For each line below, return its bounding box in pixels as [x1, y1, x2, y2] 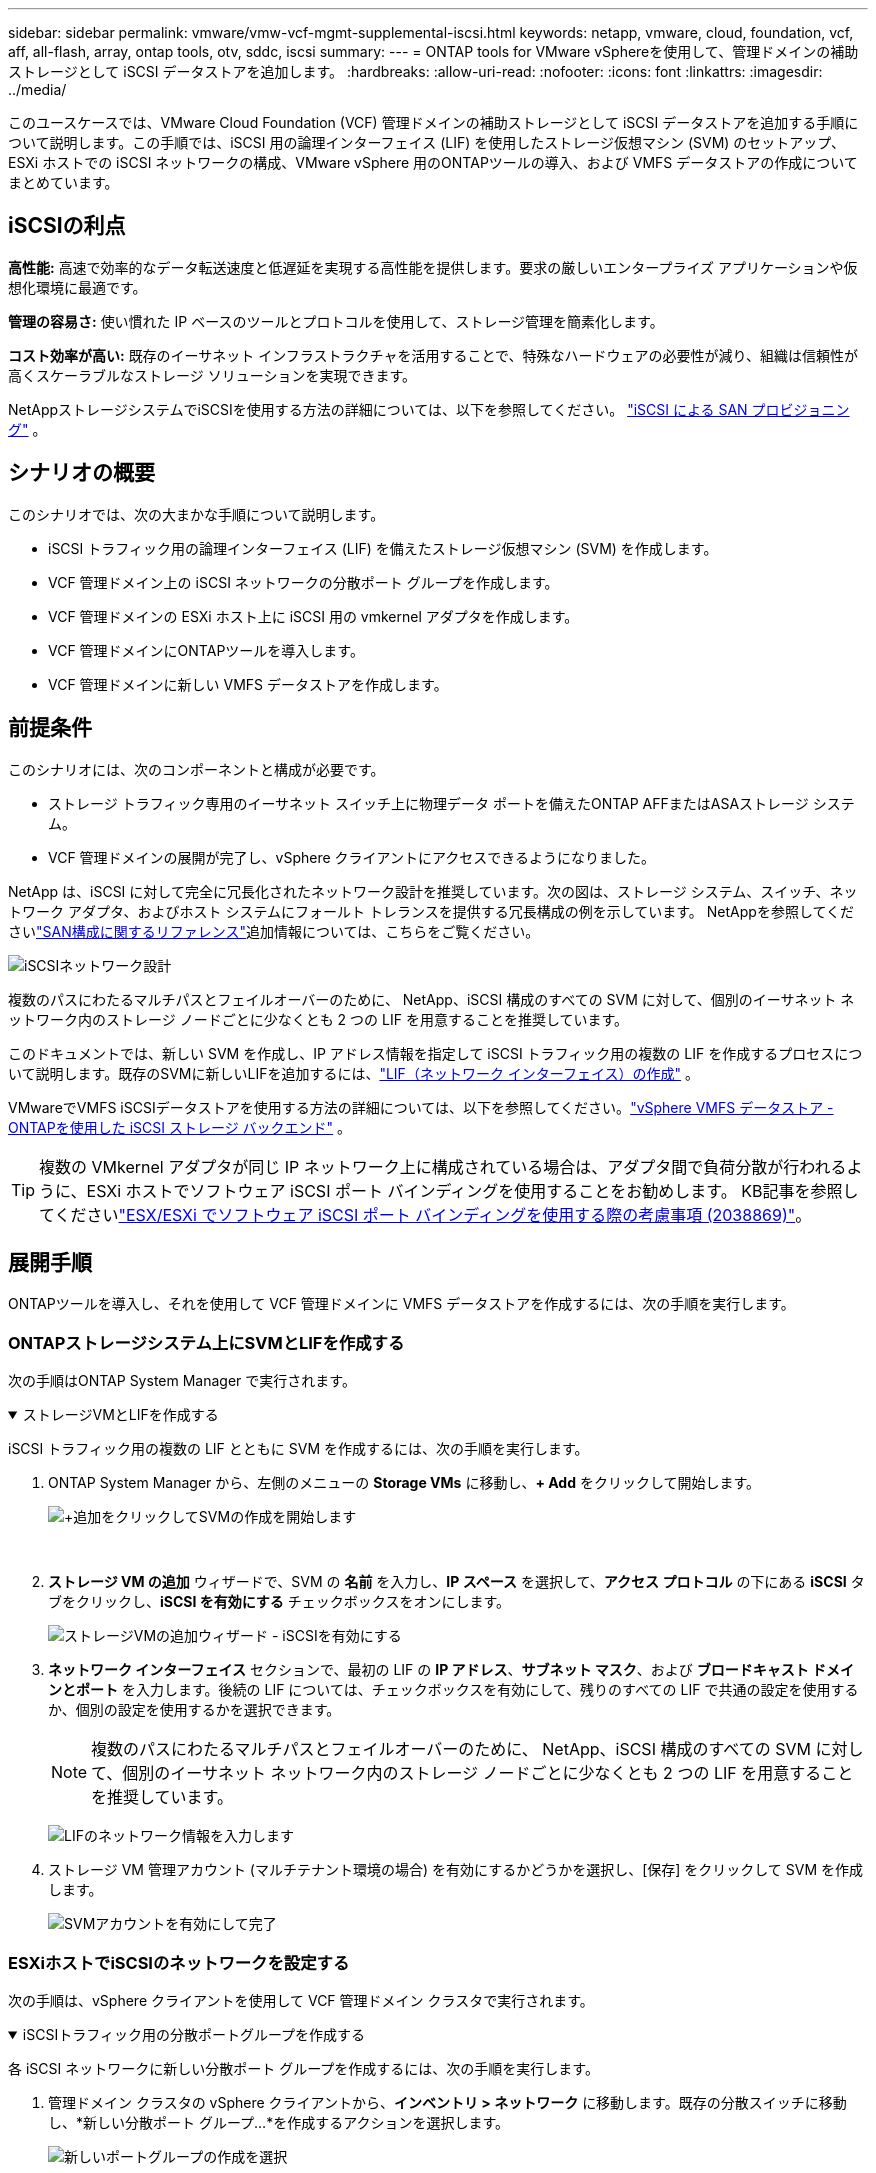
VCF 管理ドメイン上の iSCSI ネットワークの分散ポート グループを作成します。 [48, 573, 559, 591]
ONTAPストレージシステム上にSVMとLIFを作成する [8, 1332, 405, 1353]
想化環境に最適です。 [8, 278, 147, 296]
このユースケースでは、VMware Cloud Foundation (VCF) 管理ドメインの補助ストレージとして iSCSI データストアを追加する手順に [8, 114, 859, 131]
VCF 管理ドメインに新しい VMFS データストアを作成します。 [48, 675, 448, 693]
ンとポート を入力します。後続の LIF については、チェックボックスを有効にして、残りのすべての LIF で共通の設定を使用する [48, 1681, 859, 1699]
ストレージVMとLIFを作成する [22, 1406, 219, 1424]
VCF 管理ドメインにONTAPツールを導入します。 [48, 641, 364, 659]
